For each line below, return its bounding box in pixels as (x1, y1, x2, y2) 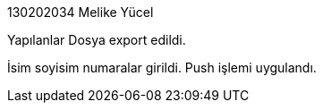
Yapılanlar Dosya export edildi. (7, 32, 186, 47)
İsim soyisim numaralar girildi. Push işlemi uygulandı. (7, 60, 317, 75)
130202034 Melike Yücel (7, 4, 154, 20)
